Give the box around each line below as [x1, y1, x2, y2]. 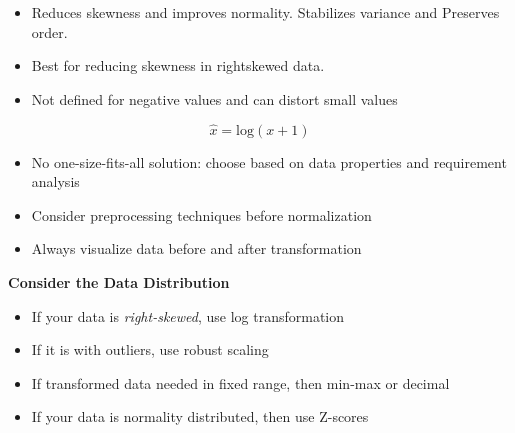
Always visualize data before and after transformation [31, 238, 362, 259]
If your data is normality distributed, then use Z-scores [31, 406, 369, 427]
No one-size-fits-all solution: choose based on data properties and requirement [31, 151, 507, 172]
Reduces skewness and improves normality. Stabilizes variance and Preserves [31, 2, 500, 22]
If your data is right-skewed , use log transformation [31, 305, 345, 326]
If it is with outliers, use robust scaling [31, 339, 269, 360]
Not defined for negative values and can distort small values [31, 88, 398, 109]
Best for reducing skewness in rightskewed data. [31, 55, 325, 76]
